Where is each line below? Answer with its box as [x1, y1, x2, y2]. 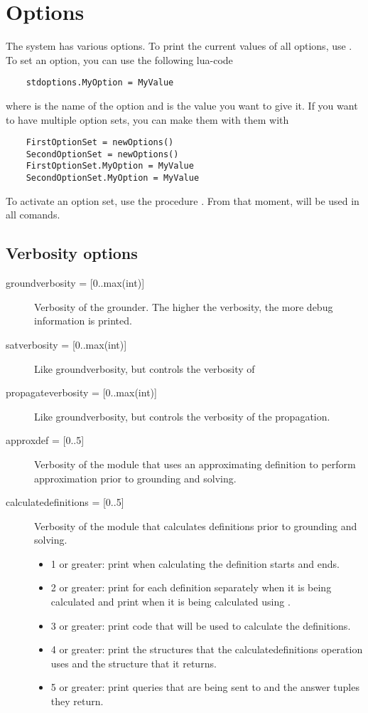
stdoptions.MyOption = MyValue [26, 78, 174, 88]
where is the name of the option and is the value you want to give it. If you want [6, 97, 358, 112]
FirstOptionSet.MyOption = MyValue [26, 161, 194, 171]
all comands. [6, 207, 60, 222]
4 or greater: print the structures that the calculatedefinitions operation [50, 642, 363, 657]
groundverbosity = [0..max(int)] [6, 275, 145, 290]
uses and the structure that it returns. [50, 655, 217, 670]
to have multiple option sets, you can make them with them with [6, 112, 289, 127]
